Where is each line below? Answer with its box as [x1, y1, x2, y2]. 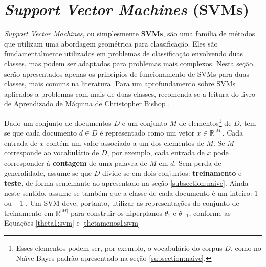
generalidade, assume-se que [4, 167, 92, 178]
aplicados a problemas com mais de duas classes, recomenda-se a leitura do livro [4, 88, 256, 99]
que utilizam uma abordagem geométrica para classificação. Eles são [4, 38, 218, 49]
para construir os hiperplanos [71, 207, 163, 218]
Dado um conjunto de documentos [4, 117, 112, 128]
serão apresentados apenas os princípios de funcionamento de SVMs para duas [4, 68, 250, 79]
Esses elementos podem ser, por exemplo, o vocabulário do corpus [16, 242, 223, 253]
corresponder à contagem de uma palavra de [4, 157, 147, 168]
